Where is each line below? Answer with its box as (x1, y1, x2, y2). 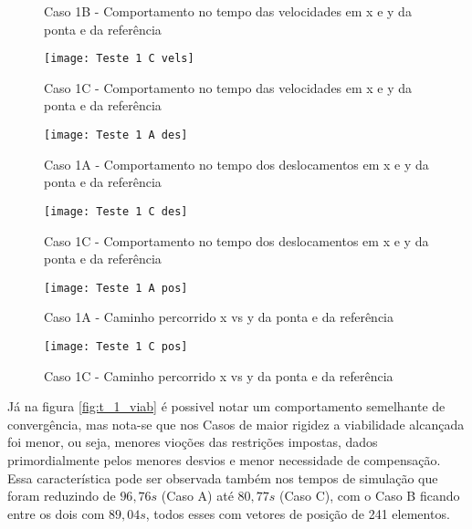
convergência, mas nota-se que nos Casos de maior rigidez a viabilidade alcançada (7, 414, 465, 433)
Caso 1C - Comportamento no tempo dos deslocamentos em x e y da (44, 231, 429, 250)
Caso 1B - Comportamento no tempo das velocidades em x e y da (44, 2, 412, 20)
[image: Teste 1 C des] (44, 204, 188, 218)
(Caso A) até (161, 486, 234, 505)
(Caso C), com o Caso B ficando (278, 486, 460, 505)
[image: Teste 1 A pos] (44, 281, 188, 295)
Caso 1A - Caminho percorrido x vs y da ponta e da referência (44, 307, 393, 327)
